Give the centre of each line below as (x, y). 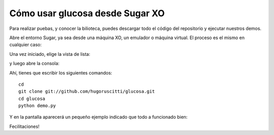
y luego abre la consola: (35, 63)
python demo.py (37, 106)
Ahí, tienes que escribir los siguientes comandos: (61, 73)
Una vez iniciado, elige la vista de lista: (50, 54)
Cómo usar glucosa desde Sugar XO (87, 13)
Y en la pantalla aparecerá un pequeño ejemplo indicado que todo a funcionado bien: (98, 117)
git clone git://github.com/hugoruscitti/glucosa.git (87, 92)
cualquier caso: (25, 45)
